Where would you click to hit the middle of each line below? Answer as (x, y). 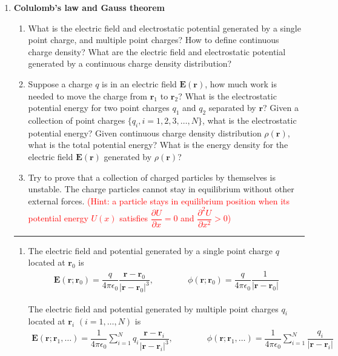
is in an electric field (139, 83)
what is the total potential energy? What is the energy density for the (158, 145)
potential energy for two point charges (99, 108)
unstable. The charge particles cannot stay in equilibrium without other (161, 189)
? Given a (281, 108)
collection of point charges (77, 120)
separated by (232, 108)
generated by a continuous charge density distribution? (130, 63)
